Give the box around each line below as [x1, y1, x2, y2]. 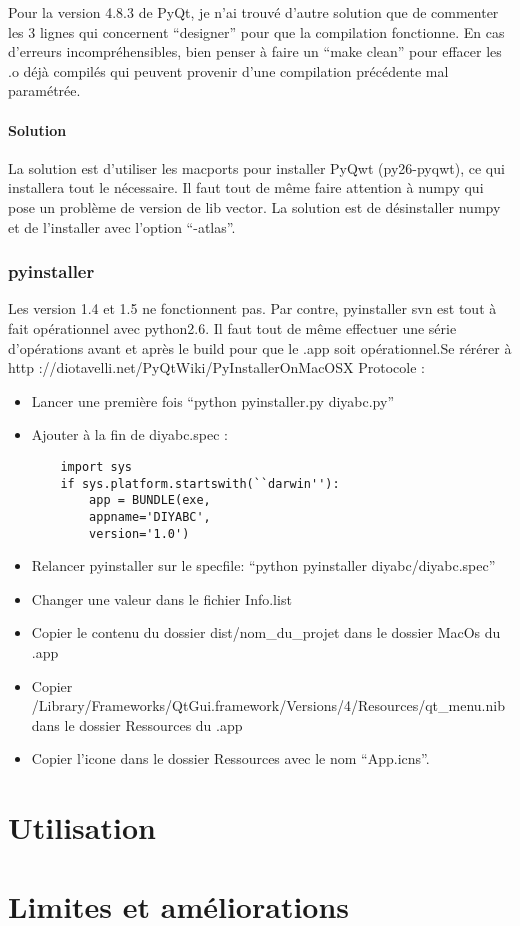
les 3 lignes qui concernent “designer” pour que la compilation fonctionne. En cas [8, 21, 505, 42]
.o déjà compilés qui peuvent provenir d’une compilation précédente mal [8, 60, 449, 81]
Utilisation [8, 807, 156, 848]
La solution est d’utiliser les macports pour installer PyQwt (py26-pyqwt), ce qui [8, 157, 505, 178]
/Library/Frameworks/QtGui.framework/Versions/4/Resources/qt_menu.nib [31, 695, 505, 716]
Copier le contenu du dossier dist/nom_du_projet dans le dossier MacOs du [31, 622, 501, 643]
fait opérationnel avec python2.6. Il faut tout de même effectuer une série [8, 317, 457, 338]
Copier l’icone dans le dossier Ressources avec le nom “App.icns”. [31, 748, 430, 769]
